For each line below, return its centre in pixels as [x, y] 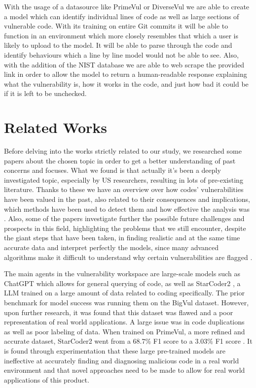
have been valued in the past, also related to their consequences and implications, [127, 199]
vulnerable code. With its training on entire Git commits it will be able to [116, 26]
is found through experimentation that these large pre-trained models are [115, 350]
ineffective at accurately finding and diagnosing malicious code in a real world [122, 360]
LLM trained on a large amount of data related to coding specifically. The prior [124, 293]
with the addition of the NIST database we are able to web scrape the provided [124, 64]
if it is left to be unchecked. [45, 93]
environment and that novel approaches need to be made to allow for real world [125, 370]
